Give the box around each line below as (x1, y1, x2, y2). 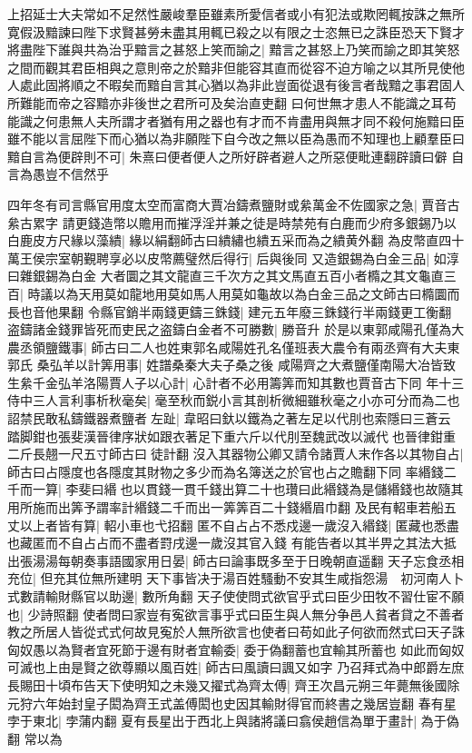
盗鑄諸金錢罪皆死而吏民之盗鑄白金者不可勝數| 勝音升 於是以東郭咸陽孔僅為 (7, 320, 452, 339)
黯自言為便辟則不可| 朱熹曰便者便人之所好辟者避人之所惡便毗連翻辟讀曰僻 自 (7, 146, 465, 165)
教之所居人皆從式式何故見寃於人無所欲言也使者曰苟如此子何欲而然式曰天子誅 (7, 622, 465, 641)
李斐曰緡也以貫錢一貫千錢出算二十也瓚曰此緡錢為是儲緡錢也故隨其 (65, 480, 464, 499)
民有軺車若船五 (367, 498, 457, 517)
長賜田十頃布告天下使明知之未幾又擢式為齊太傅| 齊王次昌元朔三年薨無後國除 (7, 675, 460, 694)
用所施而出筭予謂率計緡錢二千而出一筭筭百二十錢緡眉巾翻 (7, 498, 350, 517)
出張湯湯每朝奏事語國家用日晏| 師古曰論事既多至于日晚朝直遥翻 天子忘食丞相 (7, 550, 465, 570)
